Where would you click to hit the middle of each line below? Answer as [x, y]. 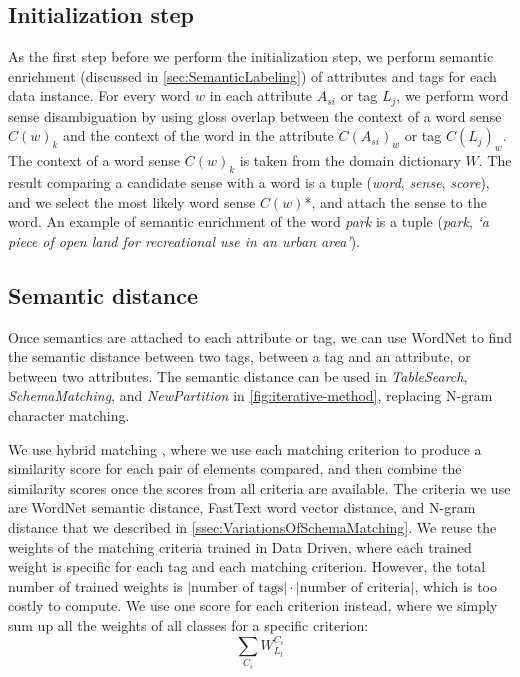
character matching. [69, 414]
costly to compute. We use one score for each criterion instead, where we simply [253, 605]
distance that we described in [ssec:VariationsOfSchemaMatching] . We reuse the [252, 526]
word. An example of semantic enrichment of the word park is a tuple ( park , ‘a [248, 221]
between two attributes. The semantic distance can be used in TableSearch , [238, 375]
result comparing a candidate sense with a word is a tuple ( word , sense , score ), [249, 182]
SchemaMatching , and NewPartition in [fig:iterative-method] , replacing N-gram [250, 395]
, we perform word [452, 95]
